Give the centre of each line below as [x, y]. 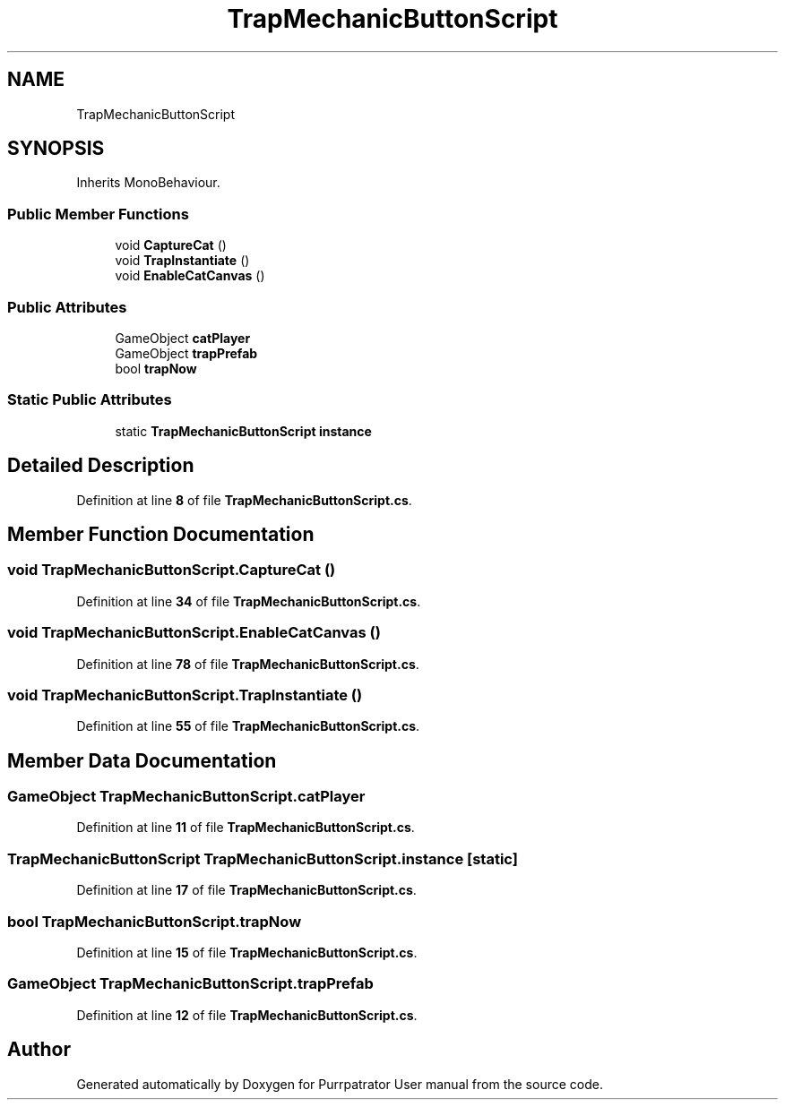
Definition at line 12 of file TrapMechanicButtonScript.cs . [247, 1015]
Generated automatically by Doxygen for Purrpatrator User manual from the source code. [340, 1084]
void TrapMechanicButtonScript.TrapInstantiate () [185, 695]
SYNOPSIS [56, 149]
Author [39, 1050]
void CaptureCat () [171, 245]
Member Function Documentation [161, 534]
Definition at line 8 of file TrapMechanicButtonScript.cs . [244, 500]
